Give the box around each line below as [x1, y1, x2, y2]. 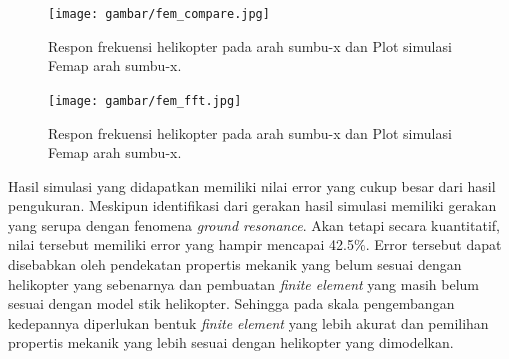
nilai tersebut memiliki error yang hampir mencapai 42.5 [8, 234, 355, 255]
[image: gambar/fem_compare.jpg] [48, 7, 270, 21]
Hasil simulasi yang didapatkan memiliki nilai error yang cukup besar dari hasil [8, 175, 496, 196]
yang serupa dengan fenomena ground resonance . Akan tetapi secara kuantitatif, [8, 214, 500, 235]
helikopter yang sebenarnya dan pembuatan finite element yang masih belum [8, 273, 480, 294]
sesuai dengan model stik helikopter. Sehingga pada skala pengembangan [8, 293, 455, 314]
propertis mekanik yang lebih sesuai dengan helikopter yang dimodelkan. [8, 332, 454, 353]
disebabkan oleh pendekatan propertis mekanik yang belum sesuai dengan [8, 254, 462, 275]
